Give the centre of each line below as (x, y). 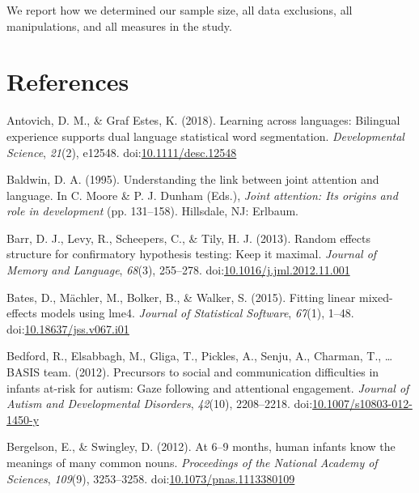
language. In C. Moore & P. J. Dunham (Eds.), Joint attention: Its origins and (202, 195)
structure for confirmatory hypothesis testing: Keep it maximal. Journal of (192, 254)
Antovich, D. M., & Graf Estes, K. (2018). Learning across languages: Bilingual (203, 120)
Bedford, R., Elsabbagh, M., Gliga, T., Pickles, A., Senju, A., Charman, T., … (200, 356)
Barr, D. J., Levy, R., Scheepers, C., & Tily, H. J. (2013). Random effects (189, 238)
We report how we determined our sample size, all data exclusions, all (180, 10)
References (68, 81)
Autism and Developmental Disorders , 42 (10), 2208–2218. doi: (160, 404)
